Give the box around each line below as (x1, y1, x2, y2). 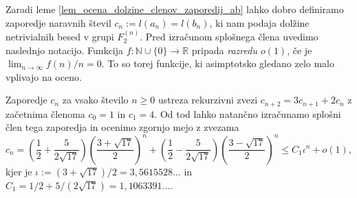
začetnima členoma (6, 106, 85, 121)
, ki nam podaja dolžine (209, 15, 310, 29)
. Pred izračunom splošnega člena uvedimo (140, 29, 318, 43)
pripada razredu (191, 42, 257, 57)
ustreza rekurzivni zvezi (158, 92, 258, 107)
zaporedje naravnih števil (6, 15, 111, 29)
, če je (287, 42, 312, 57)
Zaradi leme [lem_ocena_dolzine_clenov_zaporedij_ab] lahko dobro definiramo (6, 2, 344, 16)
